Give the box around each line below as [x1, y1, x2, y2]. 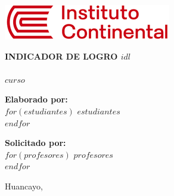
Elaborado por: [5, 93, 68, 105]
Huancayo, [5, 179, 43, 192]
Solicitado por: [5, 136, 66, 149]
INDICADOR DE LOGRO [5, 49, 118, 62]
